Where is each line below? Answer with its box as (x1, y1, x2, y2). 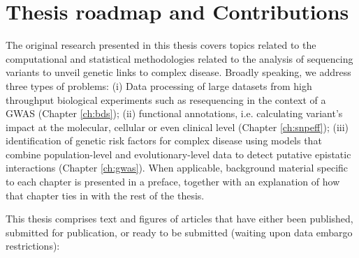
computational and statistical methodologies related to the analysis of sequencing (6, 51, 353, 66)
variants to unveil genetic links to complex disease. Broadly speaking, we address (6, 65, 351, 79)
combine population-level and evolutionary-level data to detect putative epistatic (6, 146, 351, 161)
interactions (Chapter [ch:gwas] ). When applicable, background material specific (6, 160, 349, 175)
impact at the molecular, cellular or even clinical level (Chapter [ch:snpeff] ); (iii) (6, 119, 349, 134)
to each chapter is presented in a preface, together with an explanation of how (6, 174, 340, 189)
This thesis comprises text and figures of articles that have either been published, (6, 211, 353, 226)
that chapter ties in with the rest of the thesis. (6, 188, 205, 202)
